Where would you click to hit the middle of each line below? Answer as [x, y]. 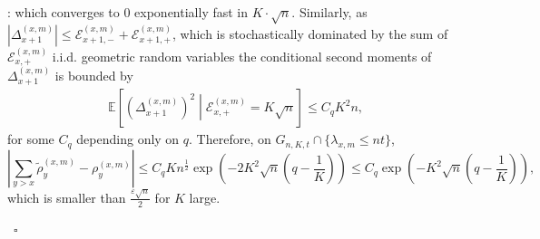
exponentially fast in [191, 12]
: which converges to [64, 12]
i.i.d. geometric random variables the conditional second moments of [242, 56]
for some [31, 139]
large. [205, 197]
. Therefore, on [230, 139]
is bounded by [94, 75]
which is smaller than [67, 197]
